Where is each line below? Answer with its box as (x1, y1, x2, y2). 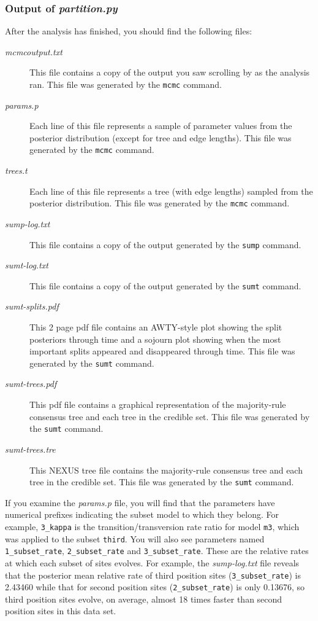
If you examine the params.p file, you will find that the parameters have (5, 496, 275, 509)
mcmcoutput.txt (5, 45, 62, 58)
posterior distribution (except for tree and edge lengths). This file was (29, 131, 292, 144)
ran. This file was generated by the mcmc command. (29, 78, 222, 90)
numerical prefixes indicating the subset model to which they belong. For (5, 508, 279, 521)
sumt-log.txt (5, 259, 48, 271)
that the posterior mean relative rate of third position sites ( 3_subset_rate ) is (5, 568, 301, 581)
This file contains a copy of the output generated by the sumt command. (29, 279, 301, 292)
